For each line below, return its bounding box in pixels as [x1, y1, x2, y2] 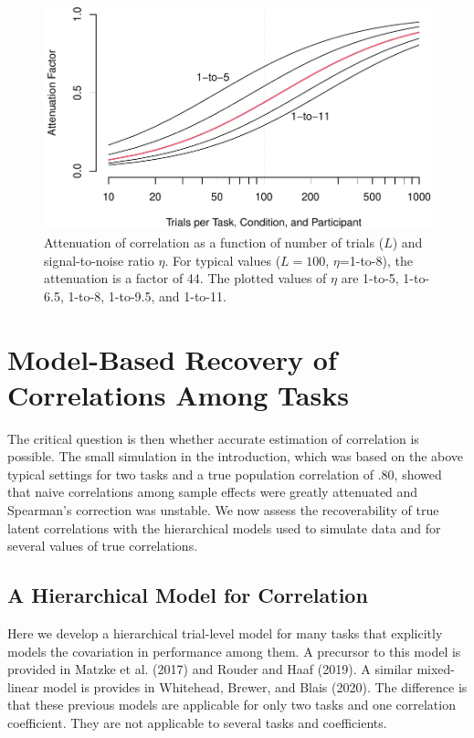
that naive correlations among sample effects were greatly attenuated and [7, 482, 418, 501]
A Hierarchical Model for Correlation [7, 581, 368, 609]
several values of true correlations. [7, 536, 198, 555]
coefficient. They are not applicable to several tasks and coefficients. [7, 713, 387, 733]
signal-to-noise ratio [44, 250, 154, 269]
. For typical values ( [164, 250, 281, 269]
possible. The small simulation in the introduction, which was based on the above [7, 447, 464, 466]
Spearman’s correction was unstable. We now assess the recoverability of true [7, 501, 439, 520]
